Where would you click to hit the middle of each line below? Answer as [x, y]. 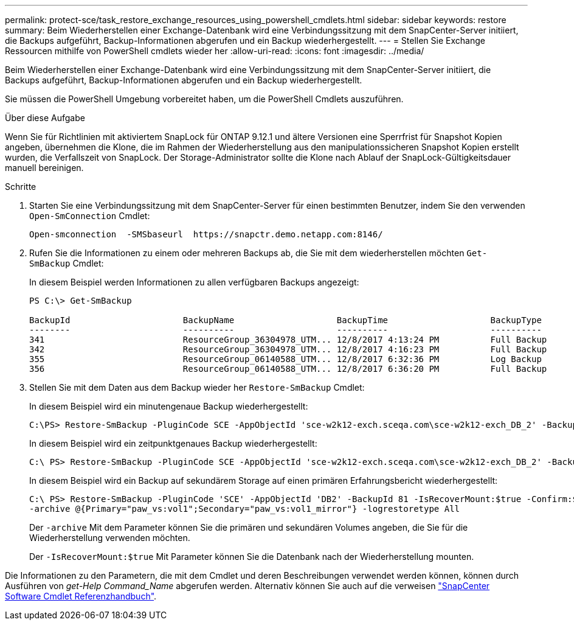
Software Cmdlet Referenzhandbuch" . [81, 596]
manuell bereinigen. [44, 168]
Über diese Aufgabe [45, 118]
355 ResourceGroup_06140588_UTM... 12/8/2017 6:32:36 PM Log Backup [285, 359]
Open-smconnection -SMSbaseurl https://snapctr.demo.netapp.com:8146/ [206, 234]
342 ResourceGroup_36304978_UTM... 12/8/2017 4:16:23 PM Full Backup [288, 349]
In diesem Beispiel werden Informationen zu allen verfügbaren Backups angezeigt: [194, 282]
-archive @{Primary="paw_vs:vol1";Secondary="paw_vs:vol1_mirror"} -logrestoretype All [245, 509]
